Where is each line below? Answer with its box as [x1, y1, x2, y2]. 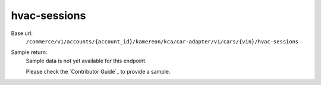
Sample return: [11, 49, 48, 56]
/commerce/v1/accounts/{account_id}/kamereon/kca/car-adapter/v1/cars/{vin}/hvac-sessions [26, 38, 299, 45]
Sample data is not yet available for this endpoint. [26, 57, 147, 64]
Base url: [11, 30, 33, 37]
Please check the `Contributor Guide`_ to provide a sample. [26, 68, 171, 75]
